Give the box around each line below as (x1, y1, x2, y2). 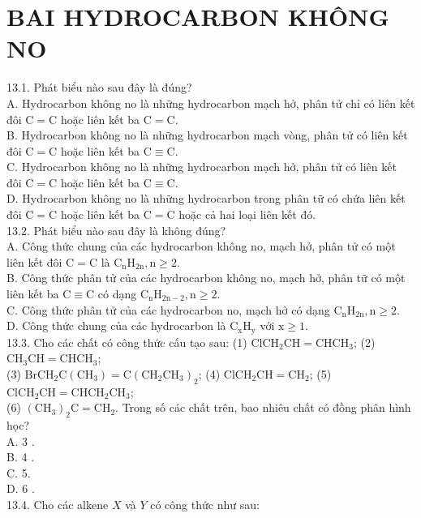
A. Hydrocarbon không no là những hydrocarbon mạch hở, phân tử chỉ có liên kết (6, 94, 415, 111)
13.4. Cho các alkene (6, 496, 109, 513)
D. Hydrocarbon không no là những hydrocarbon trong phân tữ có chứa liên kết (6, 190, 406, 207)
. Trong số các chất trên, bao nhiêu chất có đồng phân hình (115, 399, 411, 416)
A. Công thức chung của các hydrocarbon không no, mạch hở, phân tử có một (6, 238, 396, 255)
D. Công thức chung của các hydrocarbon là (6, 317, 226, 334)
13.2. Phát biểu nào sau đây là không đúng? (6, 221, 226, 238)
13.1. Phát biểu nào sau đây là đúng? (6, 79, 192, 96)
